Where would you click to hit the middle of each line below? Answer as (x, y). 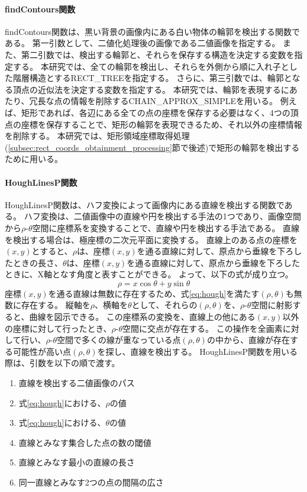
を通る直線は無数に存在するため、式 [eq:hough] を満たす (154, 293)
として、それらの (164, 305)
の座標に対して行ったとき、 (58, 328)
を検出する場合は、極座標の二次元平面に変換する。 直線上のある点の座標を (151, 239)
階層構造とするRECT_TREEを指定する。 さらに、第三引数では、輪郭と (152, 78)
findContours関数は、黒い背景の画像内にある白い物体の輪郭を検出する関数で (153, 31)
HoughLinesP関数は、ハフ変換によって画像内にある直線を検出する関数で (145, 204)
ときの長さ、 (38, 262)
